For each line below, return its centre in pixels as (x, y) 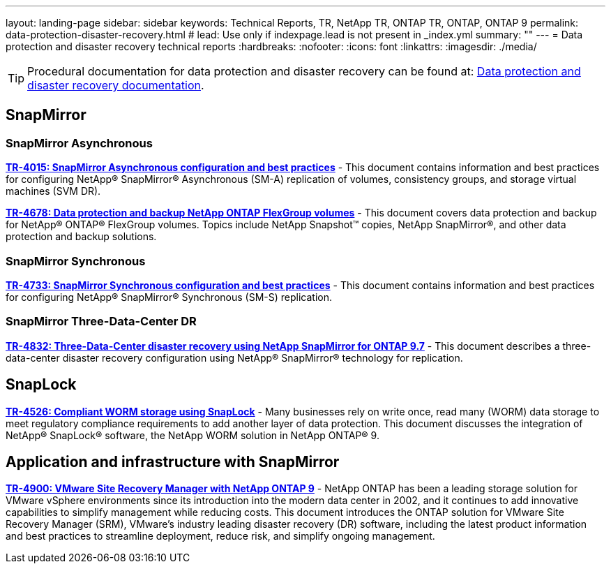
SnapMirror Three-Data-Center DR (101, 322)
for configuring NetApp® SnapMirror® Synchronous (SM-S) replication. (169, 297)
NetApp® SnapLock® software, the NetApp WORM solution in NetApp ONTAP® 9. (193, 435)
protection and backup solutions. (81, 237)
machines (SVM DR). (53, 191)
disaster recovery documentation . (116, 85)
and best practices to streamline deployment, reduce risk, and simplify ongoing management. (220, 536)
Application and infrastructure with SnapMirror (173, 461)
